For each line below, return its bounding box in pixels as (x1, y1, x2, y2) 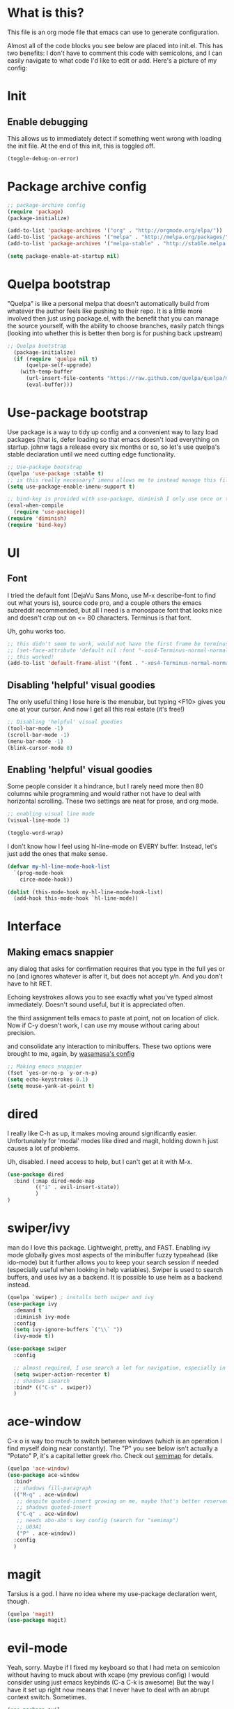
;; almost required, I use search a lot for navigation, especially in (13, 1364, 226, 1371)
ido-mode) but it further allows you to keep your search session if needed (7, 1258, 219, 1266)
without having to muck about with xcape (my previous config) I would (7, 1671, 210, 1679)
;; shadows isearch (13, 1377, 70, 1384)
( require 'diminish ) (7, 515, 68, 522)
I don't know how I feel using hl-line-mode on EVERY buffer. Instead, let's (7, 842, 218, 850)
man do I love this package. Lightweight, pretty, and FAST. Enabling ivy (7, 1243, 211, 1252)
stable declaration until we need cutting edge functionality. (7, 450, 176, 458)
